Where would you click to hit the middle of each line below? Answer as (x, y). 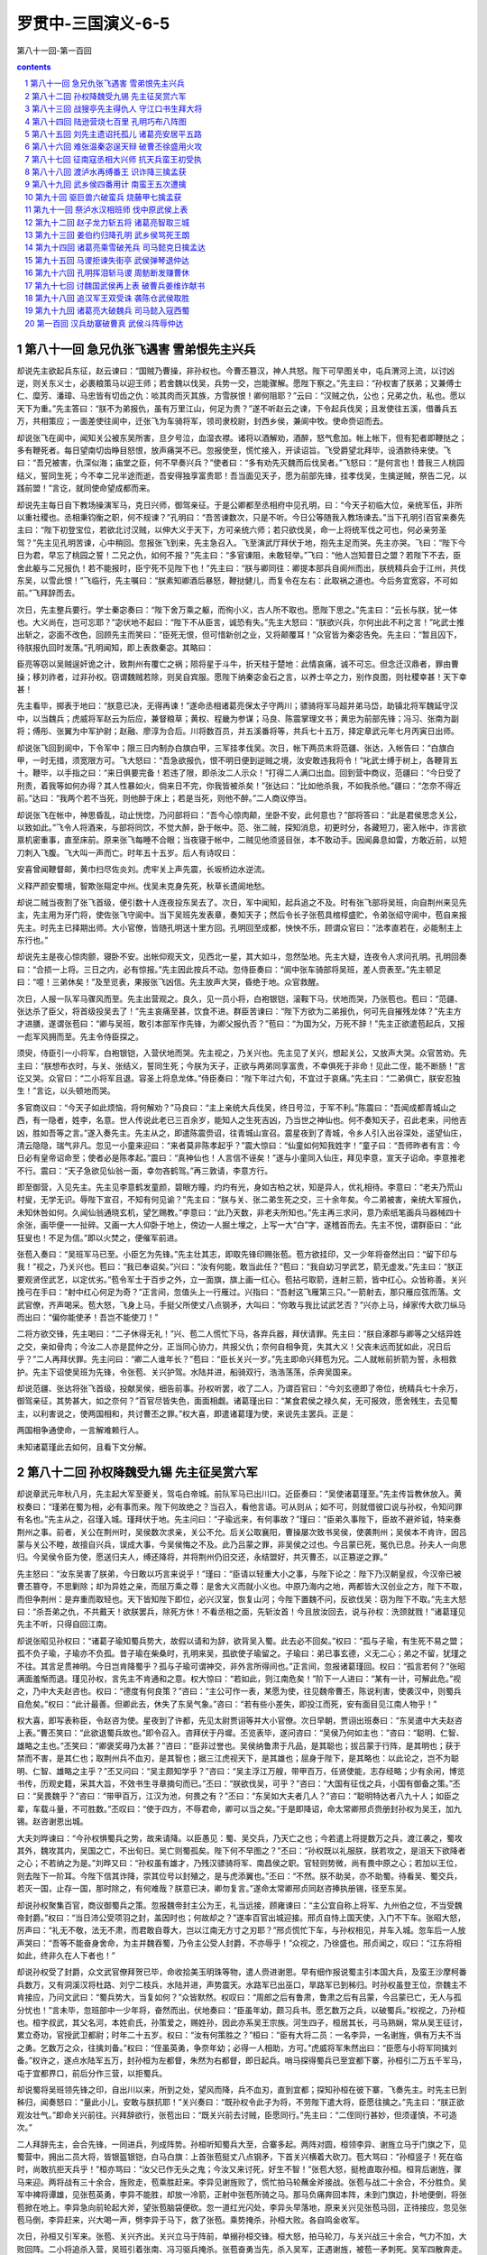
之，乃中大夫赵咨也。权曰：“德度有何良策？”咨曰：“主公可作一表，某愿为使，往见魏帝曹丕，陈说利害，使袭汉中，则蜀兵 (239, 1691)
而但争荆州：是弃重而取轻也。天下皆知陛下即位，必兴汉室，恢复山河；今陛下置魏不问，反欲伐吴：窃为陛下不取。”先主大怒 (242, 1599)
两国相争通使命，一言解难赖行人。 (80, 1431)
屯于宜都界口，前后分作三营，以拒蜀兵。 (92, 2073)
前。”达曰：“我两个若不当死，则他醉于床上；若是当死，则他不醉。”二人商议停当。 (164, 798)
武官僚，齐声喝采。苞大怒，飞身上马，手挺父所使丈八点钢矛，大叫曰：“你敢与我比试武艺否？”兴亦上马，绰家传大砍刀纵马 (241, 1304)
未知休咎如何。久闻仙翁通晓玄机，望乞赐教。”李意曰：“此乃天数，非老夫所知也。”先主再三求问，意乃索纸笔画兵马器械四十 (239, 1212)
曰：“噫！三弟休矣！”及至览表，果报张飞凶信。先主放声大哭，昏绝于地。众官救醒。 (170, 982)
